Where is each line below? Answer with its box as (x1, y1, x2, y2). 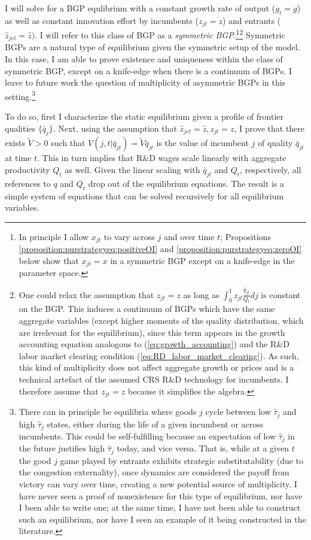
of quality (257, 136, 293, 149)
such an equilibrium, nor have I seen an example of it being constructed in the (19, 512, 306, 525)
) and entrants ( (222, 14, 281, 26)
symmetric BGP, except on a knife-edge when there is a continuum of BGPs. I (5, 64, 292, 77)
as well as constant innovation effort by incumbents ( (5, 14, 199, 26)
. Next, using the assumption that (53, 122, 177, 134)
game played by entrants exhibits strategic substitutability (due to (60, 454, 304, 466)
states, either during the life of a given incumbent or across (47, 417, 264, 430)
